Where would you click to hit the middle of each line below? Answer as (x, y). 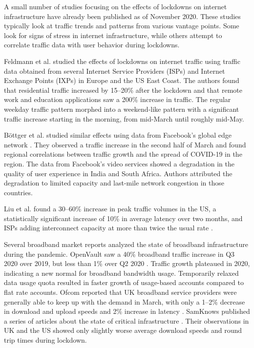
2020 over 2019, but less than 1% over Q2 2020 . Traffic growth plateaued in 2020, (127, 263)
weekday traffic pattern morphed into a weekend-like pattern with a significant (122, 109)
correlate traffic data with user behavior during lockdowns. (92, 45)
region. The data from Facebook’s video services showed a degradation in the (119, 163)
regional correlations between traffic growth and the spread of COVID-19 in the (123, 154)
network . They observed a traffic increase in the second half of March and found (125, 144)
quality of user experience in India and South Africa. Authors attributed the (118, 173)
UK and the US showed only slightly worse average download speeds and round (123, 330)
